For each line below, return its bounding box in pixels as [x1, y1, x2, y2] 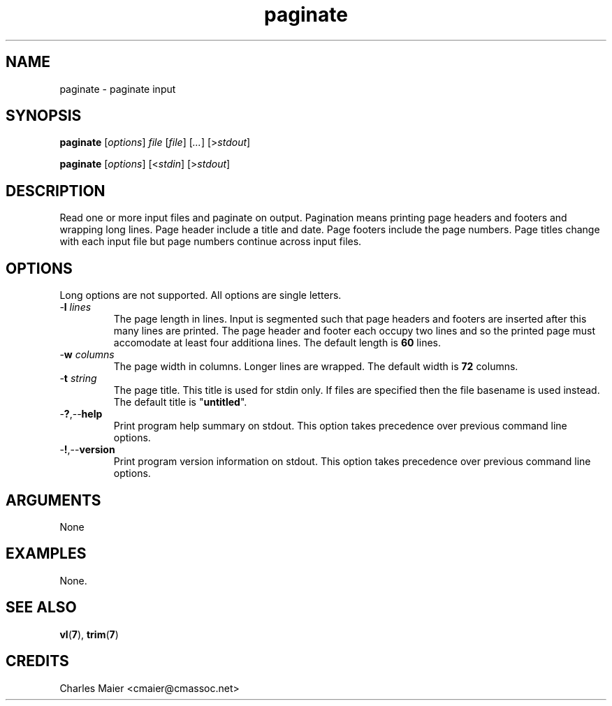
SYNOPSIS [6, 107, 82, 125]
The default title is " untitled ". [113, 396, 247, 409]
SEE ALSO [6, 598, 77, 617]
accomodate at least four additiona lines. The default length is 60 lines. [113, 337, 441, 349]
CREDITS [6, 652, 69, 670]
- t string [59, 372, 97, 385]
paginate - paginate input [59, 82, 176, 95]
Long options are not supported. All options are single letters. [59, 289, 342, 302]
